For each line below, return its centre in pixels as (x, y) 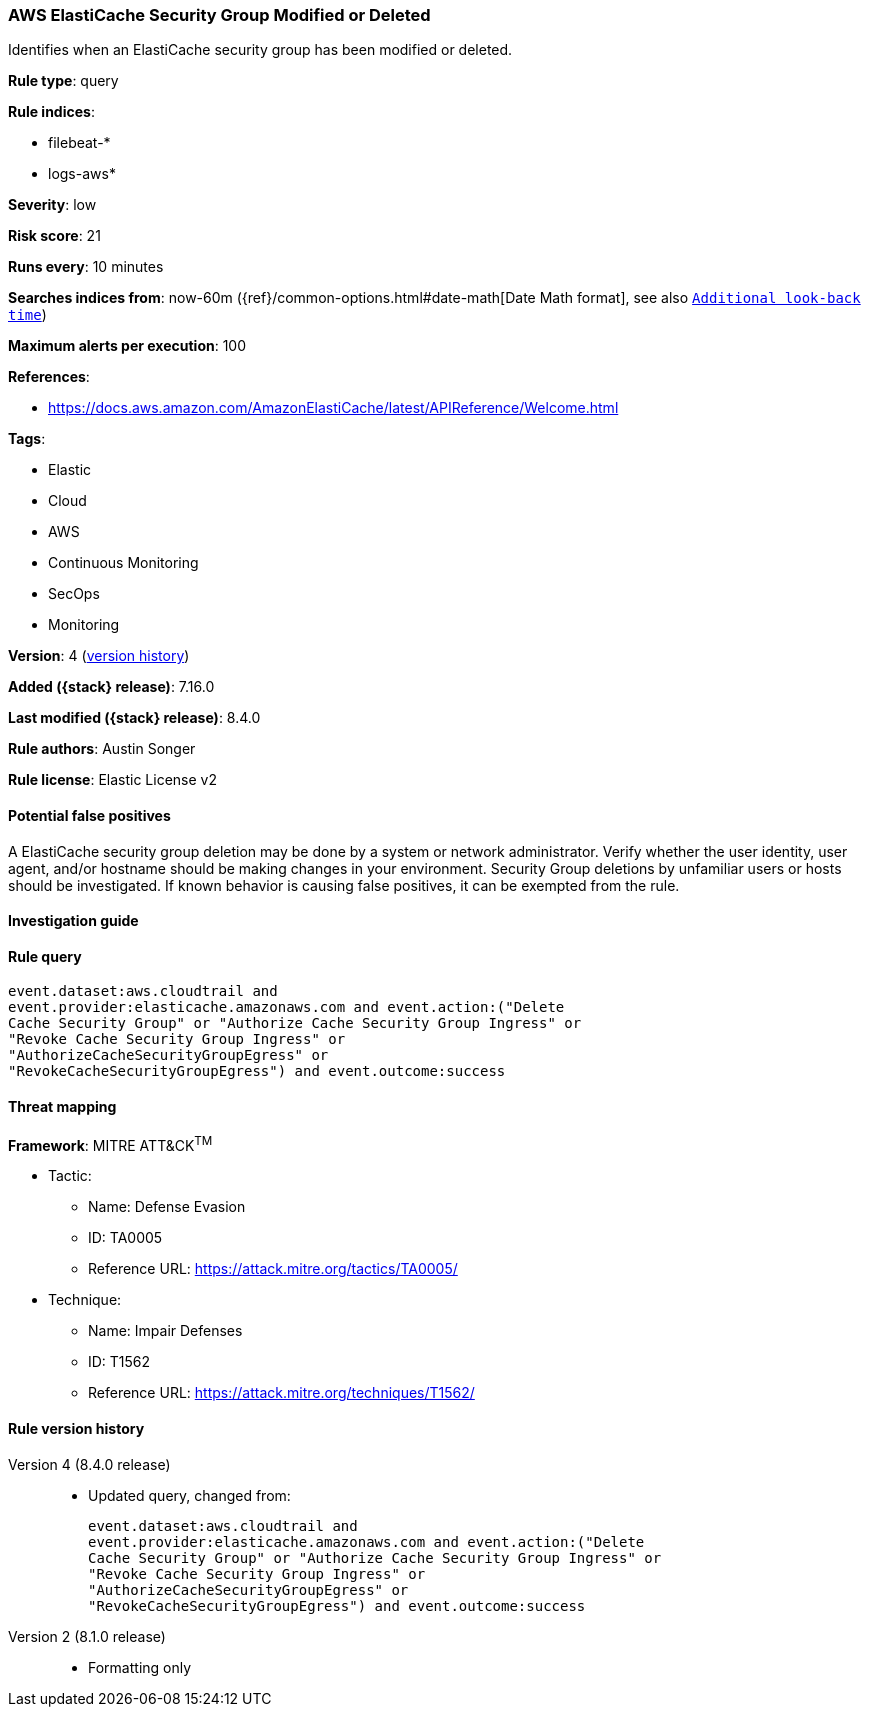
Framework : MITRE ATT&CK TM (110, 1143)
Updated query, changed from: (189, 1495)
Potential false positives (89, 815)
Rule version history (76, 1428)
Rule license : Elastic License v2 (112, 780)
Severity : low (52, 205)
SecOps (74, 594)
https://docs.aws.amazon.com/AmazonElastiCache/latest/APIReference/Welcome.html (333, 408)
